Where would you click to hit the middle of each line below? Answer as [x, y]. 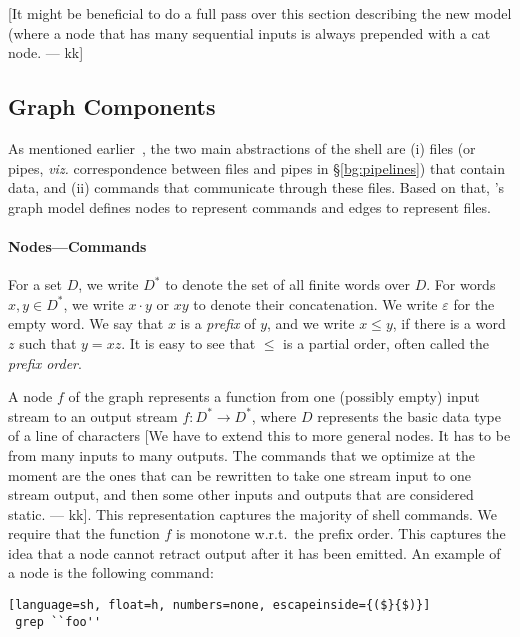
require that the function [84, 533]
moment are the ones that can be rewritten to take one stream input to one [240, 474]
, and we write [311, 323]
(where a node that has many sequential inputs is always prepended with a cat [249, 32]
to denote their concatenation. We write [315, 303]
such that [48, 342]
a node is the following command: [111, 572]
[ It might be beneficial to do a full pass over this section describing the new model [260, 13]
